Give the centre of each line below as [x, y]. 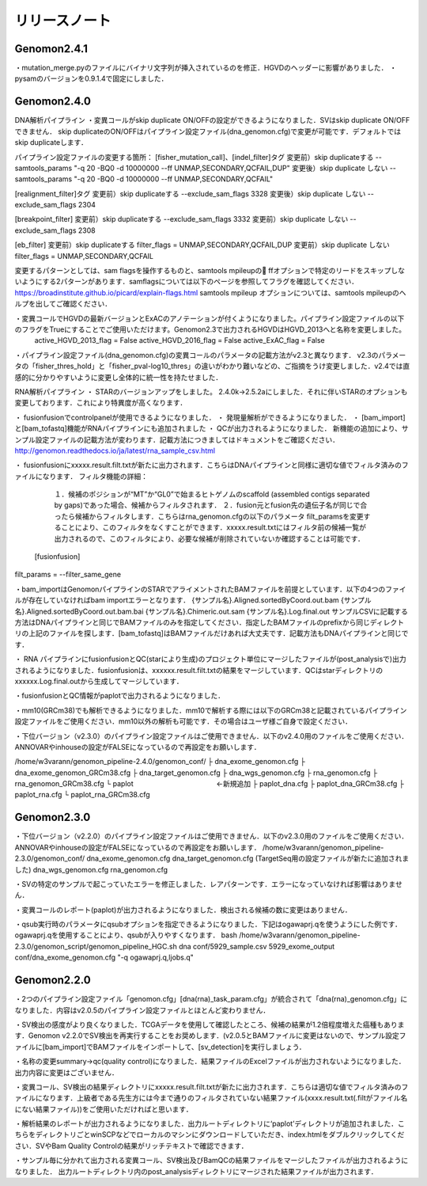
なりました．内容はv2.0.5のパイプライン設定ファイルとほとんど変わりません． [142, 1010]
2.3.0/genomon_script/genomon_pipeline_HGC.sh [96, 946]
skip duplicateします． [51, 143]
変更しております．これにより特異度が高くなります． [101, 403]
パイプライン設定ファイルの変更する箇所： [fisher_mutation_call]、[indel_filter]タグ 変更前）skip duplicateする [194, 157]
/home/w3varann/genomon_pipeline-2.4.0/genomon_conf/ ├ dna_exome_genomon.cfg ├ [160, 762]
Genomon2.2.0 [53, 981]
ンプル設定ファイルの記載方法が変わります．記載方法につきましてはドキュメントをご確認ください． [177, 439]
